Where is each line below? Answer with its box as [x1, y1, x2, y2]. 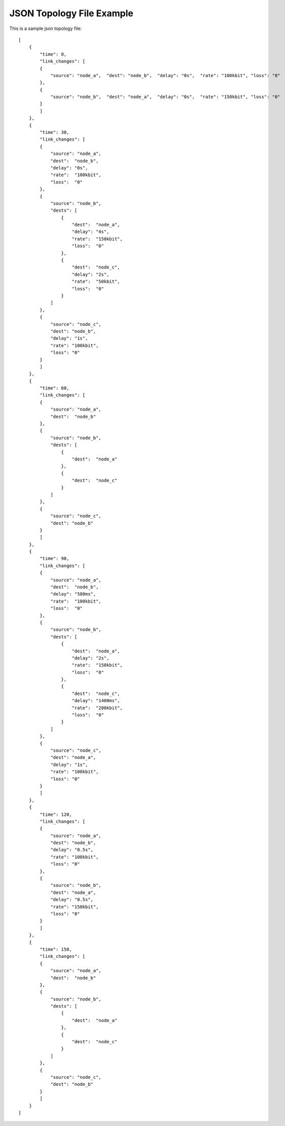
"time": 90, [40, 556, 69, 561]
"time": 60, [40, 385, 69, 391]
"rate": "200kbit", [72, 705, 123, 711]
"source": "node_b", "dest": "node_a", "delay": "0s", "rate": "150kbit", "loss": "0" [50, 94, 281, 100]
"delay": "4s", [72, 229, 110, 235]
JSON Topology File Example [9, 8, 134, 19]
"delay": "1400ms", [72, 698, 120, 704]
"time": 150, [40, 946, 72, 952]
